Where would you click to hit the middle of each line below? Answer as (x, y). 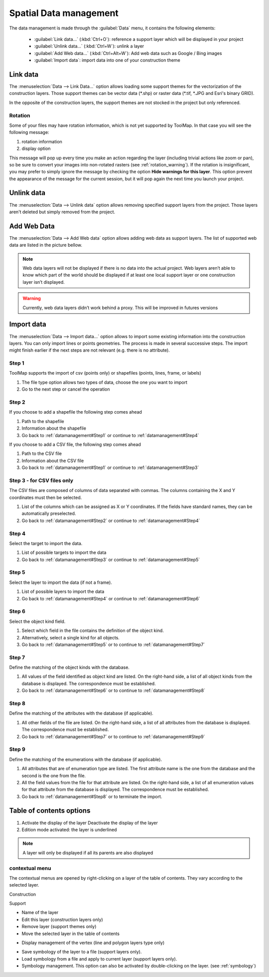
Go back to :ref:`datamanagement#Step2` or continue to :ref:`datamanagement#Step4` (111, 520)
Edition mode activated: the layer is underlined (69, 830)
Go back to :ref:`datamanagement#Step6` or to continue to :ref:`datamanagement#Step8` (113, 691)
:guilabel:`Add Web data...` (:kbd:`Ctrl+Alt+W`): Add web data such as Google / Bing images (128, 53)
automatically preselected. (49, 513)
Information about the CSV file (53, 461)
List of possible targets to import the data (64, 552)
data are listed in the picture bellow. (46, 245)
